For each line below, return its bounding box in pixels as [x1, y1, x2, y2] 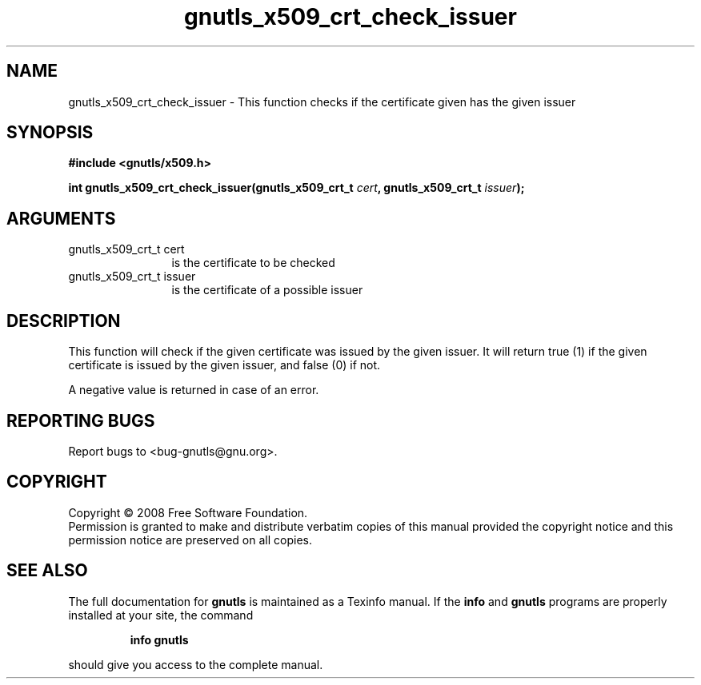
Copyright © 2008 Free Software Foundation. [68, 505, 308, 520]
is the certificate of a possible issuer [171, 283, 363, 297]
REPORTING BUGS [6, 410, 155, 431]
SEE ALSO [6, 560, 88, 581]
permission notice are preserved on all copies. [68, 532, 312, 547]
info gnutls [130, 632, 189, 647]
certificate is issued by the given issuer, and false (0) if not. [68, 358, 381, 372]
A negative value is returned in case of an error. [68, 383, 319, 397]
